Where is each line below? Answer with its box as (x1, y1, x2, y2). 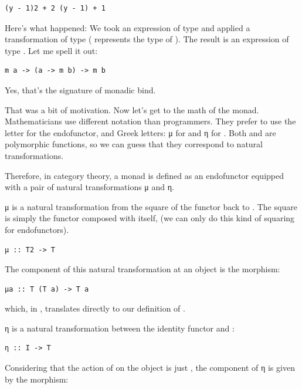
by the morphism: (5, 373, 69, 385)
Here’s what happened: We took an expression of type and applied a (5, 21, 250, 33)
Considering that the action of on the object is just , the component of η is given (5, 361, 295, 374)
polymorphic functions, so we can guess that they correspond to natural (5, 138, 263, 150)
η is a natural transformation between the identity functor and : (5, 322, 235, 334)
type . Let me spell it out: (5, 44, 98, 56)
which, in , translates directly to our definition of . (5, 302, 185, 314)
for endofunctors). (5, 223, 69, 235)
